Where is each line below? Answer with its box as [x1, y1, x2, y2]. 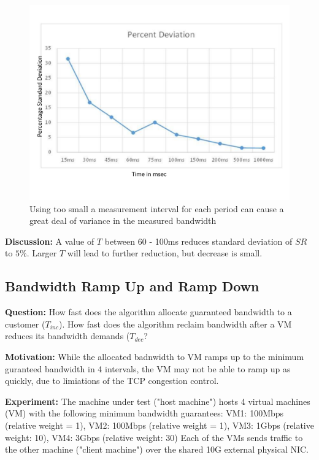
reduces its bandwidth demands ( [5, 329, 130, 342]
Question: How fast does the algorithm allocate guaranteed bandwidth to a [5, 305, 292, 318]
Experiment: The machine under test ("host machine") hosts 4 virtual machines [5, 394, 310, 407]
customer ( [5, 317, 45, 330]
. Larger [26, 247, 57, 259]
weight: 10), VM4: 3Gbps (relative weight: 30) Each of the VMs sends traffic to [5, 431, 303, 443]
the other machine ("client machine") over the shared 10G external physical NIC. [5, 443, 309, 456]
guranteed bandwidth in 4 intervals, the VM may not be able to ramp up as [5, 362, 291, 375]
